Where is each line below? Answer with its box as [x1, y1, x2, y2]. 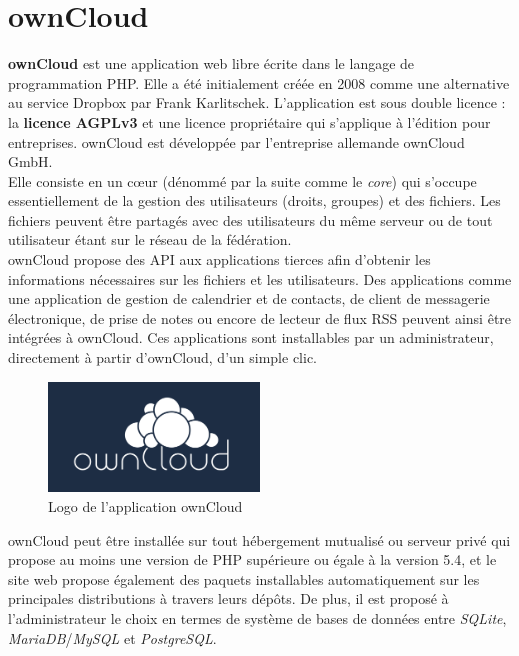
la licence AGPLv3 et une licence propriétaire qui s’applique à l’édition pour [8, 111, 491, 132]
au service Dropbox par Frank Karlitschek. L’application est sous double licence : [8, 92, 506, 113]
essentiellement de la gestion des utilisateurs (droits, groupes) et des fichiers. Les [8, 190, 501, 211]
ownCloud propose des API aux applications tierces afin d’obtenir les [8, 249, 431, 270]
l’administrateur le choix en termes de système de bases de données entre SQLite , [8, 607, 507, 628]
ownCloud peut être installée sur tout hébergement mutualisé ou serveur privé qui [8, 529, 511, 550]
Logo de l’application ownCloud [48, 495, 243, 516]
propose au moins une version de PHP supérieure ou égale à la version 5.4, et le [8, 549, 497, 570]
